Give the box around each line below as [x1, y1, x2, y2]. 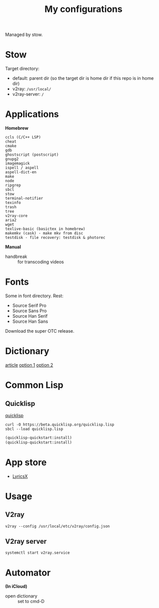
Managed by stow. [5, 31, 43, 38]
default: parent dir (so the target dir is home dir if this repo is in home [12, 75, 154, 81]
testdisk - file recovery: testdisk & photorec [5, 235, 106, 240]
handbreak [5, 253, 27, 260]
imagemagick [5, 161, 30, 166]
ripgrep [5, 183, 21, 188]
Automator [5, 567, 51, 578]
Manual [5, 244, 21, 250]
